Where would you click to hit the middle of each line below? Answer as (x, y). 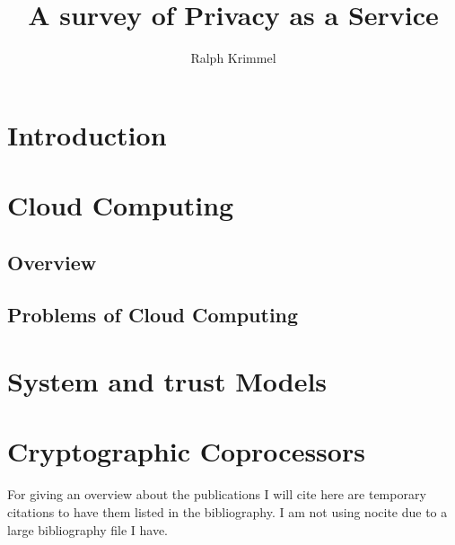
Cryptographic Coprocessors (186, 451)
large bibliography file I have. (87, 529)
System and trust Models (167, 381)
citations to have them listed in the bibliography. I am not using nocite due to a (227, 511)
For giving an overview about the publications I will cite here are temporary (217, 494)
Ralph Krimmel (233, 58)
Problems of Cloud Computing (153, 315)
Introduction (87, 134)
